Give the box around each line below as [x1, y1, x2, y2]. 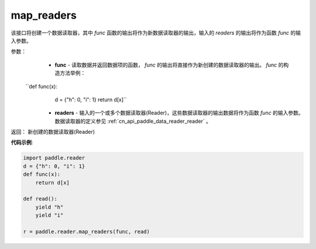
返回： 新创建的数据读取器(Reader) [11, 129, 95, 136]
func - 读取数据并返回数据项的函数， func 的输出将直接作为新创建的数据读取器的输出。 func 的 [54, 61, 284, 68]
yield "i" [35, 212, 64, 219]
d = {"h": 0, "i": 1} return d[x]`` [54, 96, 127, 103]
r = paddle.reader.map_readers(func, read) [23, 228, 150, 235]
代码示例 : [11, 139, 33, 146]
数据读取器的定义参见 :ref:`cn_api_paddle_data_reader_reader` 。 [54, 117, 212, 124]
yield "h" [35, 203, 64, 210]
